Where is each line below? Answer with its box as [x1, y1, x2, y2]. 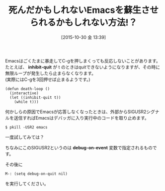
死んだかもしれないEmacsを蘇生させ [8, 4, 159, 16]
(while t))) [14, 99, 39, 104]
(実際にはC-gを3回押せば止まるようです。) [5, 76, 90, 82]
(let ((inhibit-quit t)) [9, 95, 61, 100]
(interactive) [9, 90, 39, 96]
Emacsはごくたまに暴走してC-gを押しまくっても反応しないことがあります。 [5, 58, 161, 64]
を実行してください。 [5, 181, 49, 187]
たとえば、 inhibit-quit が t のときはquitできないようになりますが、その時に [5, 64, 161, 70]
